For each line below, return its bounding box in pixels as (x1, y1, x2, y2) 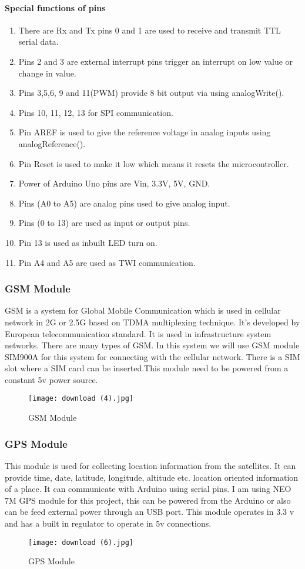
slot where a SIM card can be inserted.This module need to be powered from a (5, 362, 289, 374)
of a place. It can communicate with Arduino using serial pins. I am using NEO (5, 483, 291, 495)
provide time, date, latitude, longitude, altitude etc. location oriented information (5, 471, 299, 483)
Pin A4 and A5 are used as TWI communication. (18, 256, 196, 268)
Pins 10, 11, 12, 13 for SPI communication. (18, 106, 173, 118)
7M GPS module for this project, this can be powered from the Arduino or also (5, 494, 291, 506)
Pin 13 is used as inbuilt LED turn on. (18, 236, 157, 248)
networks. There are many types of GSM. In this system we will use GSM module (5, 339, 300, 351)
